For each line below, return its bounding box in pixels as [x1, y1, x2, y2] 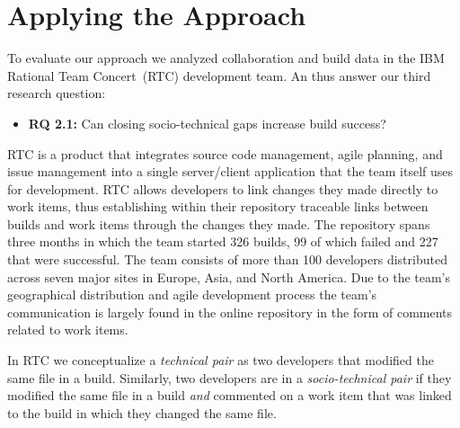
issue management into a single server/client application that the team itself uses [7, 162, 454, 181]
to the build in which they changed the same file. [7, 403, 277, 422]
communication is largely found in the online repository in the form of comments [7, 302, 453, 321]
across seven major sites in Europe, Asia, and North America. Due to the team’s [7, 267, 451, 286]
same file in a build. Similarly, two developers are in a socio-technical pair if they [7, 368, 452, 387]
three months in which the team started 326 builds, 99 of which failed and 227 [7, 232, 438, 251]
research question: [7, 84, 106, 103]
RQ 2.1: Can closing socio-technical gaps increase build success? [28, 113, 386, 132]
